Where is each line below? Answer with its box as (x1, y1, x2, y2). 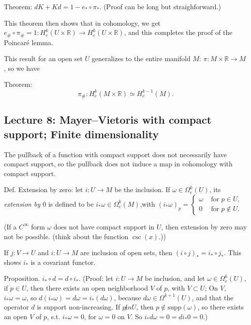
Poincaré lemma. (4, 37, 53, 47)
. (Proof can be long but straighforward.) (99, 1, 221, 11)
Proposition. (4, 273, 40, 283)
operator (4, 302, 29, 312)
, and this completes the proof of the (124, 27, 233, 37)
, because (114, 292, 141, 302)
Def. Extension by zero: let (4, 184, 83, 195)
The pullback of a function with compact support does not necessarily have (4, 149, 227, 159)
